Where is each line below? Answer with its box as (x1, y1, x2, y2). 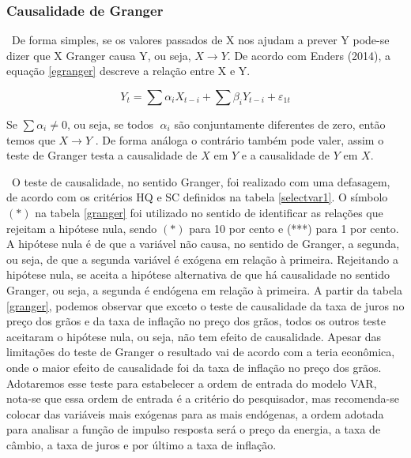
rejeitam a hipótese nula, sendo (6, 220, 157, 236)
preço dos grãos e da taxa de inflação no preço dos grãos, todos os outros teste (6, 313, 386, 329)
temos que (6, 131, 55, 148)
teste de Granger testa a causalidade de (6, 147, 198, 163)
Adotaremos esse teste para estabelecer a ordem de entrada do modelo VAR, (6, 374, 377, 391)
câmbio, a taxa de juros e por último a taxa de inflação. (6, 436, 277, 452)
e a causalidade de (241, 147, 330, 163)
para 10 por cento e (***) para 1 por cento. (189, 220, 399, 236)
